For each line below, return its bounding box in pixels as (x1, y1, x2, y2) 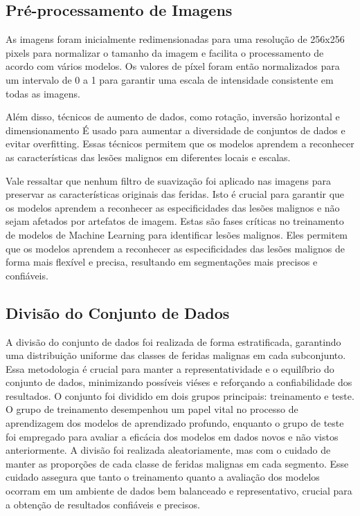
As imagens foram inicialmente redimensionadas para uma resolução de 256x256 (6, 32, 345, 46)
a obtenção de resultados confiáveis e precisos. (6, 497, 200, 511)
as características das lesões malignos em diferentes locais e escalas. (6, 149, 291, 164)
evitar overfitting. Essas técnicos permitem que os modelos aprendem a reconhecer (6, 136, 354, 151)
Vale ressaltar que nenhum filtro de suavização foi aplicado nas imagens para (6, 173, 331, 187)
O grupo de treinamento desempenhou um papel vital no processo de (6, 402, 298, 416)
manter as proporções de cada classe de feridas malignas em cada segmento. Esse (6, 456, 349, 470)
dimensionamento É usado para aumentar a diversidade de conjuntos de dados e (6, 122, 345, 137)
